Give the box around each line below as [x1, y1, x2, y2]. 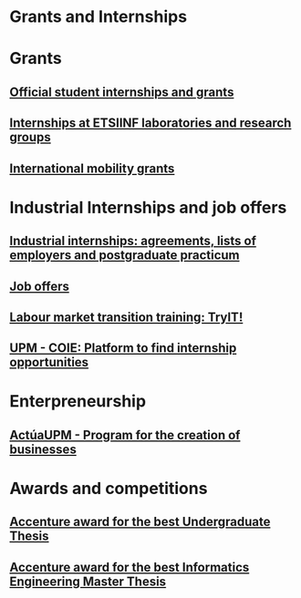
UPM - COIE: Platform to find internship [9, 340, 237, 356]
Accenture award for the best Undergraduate [9, 514, 271, 530]
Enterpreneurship [9, 391, 147, 412]
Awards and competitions [9, 479, 208, 499]
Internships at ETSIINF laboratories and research [9, 116, 292, 131]
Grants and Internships [9, 6, 188, 27]
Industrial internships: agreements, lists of [9, 233, 257, 249]
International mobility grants [9, 160, 175, 176]
